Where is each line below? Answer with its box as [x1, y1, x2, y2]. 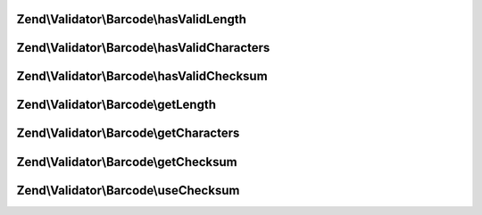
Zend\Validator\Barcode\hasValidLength [16, 12, 247, 27]
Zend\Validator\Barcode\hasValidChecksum [16, 69, 268, 84]
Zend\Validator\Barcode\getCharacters [16, 126, 240, 141]
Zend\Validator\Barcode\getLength [16, 97, 216, 112]
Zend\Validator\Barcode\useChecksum [16, 183, 240, 198]
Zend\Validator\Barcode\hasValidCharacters [16, 40, 270, 55]
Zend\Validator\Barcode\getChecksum [16, 154, 238, 170]
